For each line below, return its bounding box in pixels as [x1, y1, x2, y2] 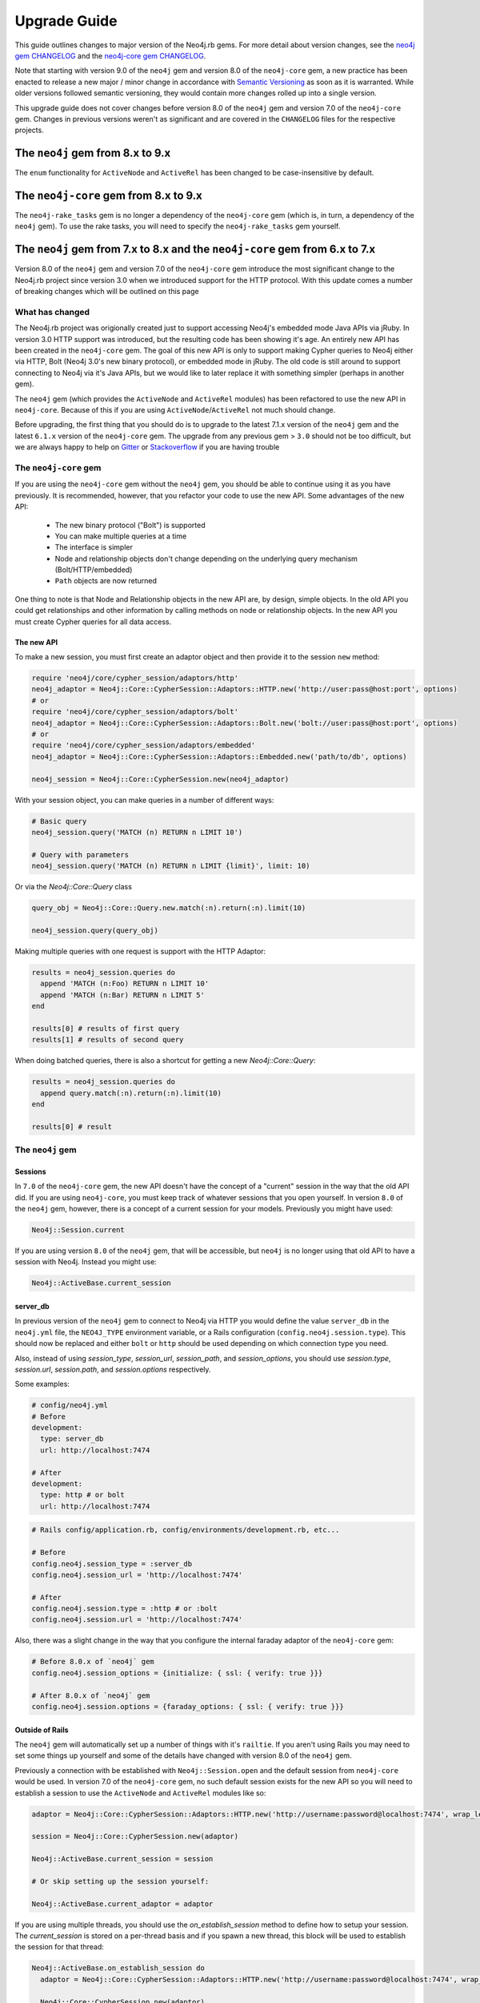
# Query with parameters [31, 850, 130, 859]
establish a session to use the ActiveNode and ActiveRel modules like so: [14, 1787, 266, 1798]
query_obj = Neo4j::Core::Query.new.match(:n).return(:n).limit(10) [31, 904, 306, 913]
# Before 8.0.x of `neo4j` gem [31, 1657, 155, 1666]
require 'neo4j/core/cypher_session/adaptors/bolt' [31, 707, 239, 716]
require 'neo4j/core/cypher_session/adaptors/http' [31, 674, 239, 683]
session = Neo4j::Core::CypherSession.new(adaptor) [31, 1832, 239, 1841]
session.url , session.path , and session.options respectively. [14, 1364, 211, 1374]
